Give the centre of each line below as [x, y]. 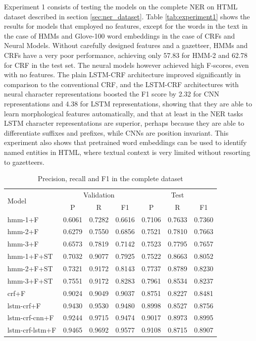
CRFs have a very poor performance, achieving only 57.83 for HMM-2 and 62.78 [126, 55]
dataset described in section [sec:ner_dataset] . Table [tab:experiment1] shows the [127, 16]
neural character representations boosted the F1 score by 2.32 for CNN [112, 94]
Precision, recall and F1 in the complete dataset [110, 178]
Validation [99, 194]
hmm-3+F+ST [30, 280]
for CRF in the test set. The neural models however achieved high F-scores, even [127, 65]
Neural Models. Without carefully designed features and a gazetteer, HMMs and [126, 45]
